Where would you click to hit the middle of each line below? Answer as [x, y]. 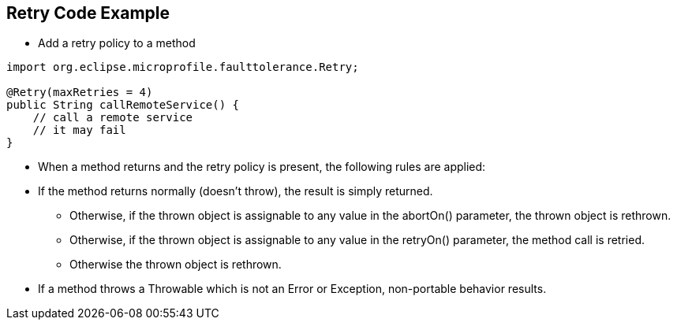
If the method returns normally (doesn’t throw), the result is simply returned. [236, 191]
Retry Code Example [88, 13]
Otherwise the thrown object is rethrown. [176, 265]
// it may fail [79, 130]
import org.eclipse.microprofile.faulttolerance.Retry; [183, 67]
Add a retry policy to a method [117, 43]
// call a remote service [113, 118]
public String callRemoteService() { [123, 105]
